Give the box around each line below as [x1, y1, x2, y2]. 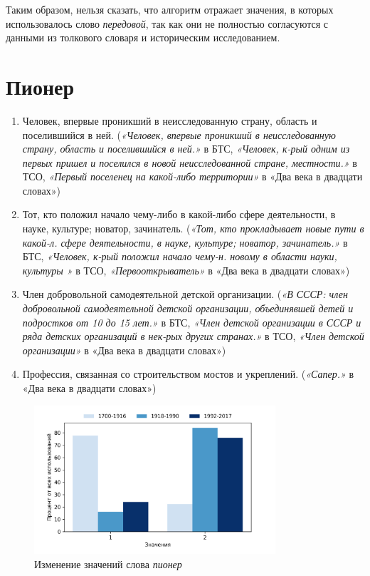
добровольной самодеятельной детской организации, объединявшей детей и [22, 301, 354, 316]
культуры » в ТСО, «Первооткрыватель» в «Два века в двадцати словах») [22, 262, 350, 277]
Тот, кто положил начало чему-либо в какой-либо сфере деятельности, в [22, 207, 336, 222]
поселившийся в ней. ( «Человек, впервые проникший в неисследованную [22, 127, 336, 142]
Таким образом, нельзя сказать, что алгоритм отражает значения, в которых [6, 2, 334, 16]
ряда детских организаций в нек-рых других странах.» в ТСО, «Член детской [22, 329, 364, 344]
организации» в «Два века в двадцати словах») [22, 342, 226, 357]
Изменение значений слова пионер [34, 556, 182, 571]
